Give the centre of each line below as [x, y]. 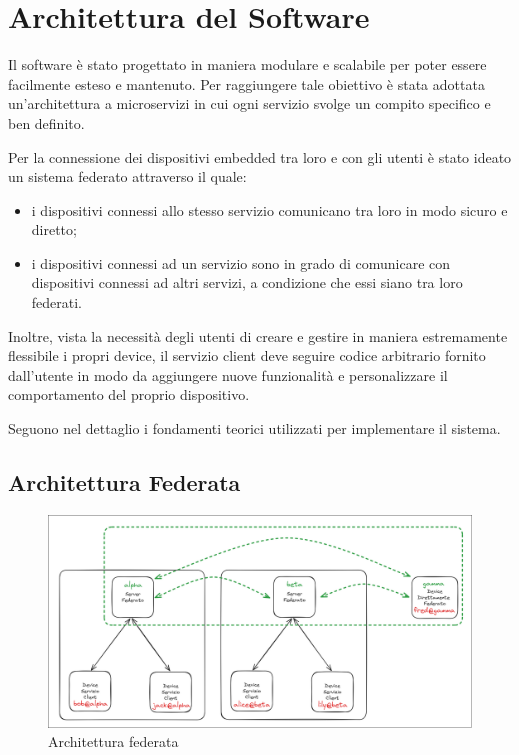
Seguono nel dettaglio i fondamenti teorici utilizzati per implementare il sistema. [254, 428]
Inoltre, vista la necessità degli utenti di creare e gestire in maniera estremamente [258, 335]
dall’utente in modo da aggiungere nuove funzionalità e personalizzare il [228, 374]
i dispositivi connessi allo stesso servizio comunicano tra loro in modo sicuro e [269, 209]
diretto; [54, 229]
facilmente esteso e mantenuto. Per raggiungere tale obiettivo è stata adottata [246, 83]
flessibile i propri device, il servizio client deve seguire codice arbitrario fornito [247, 355]
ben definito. [46, 122]
